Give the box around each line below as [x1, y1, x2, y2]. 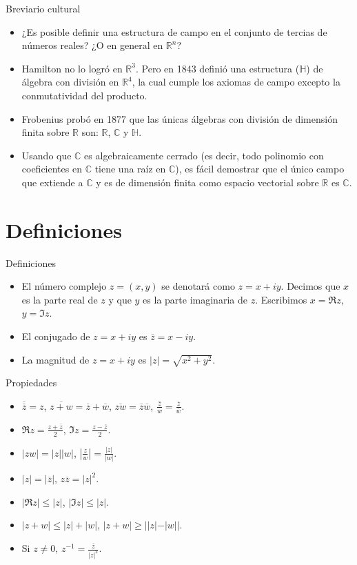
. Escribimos [255, 292, 307, 306]
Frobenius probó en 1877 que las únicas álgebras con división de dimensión [21, 111, 338, 126]
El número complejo [21, 279, 107, 293]
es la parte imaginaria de [143, 292, 247, 306]
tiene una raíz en [94, 161, 166, 176]
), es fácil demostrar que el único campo [175, 161, 345, 176]
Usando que [21, 148, 72, 162]
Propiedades [6, 375, 57, 390]
